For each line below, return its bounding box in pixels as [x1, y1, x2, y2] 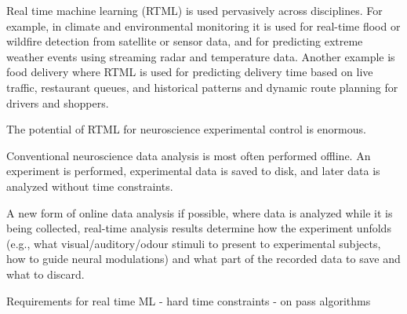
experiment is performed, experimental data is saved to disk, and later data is [6, 162, 380, 179]
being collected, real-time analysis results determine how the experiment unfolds [6, 220, 391, 236]
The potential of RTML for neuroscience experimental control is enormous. [6, 121, 366, 137]
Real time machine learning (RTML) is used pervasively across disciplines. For [6, 2, 383, 18]
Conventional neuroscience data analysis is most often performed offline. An [6, 147, 371, 163]
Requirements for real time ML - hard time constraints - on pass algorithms [6, 292, 371, 309]
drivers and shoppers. [6, 94, 109, 111]
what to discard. [6, 265, 85, 282]
